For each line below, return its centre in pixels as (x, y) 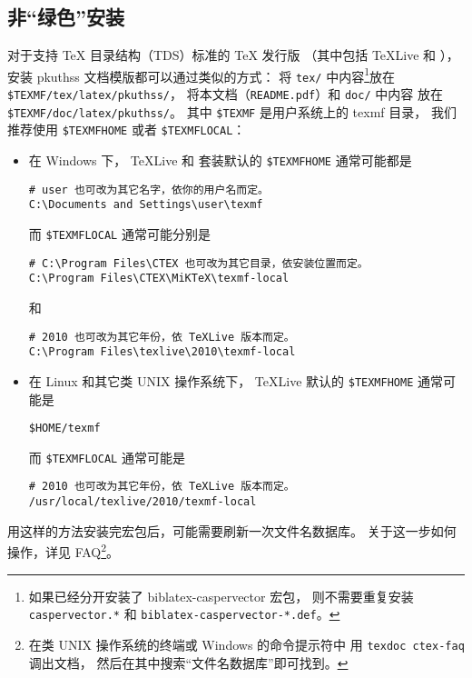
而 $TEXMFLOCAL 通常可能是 (107, 457)
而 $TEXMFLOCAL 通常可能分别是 (119, 234)
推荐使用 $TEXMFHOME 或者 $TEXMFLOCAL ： (127, 130)
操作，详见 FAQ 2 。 (64, 551)
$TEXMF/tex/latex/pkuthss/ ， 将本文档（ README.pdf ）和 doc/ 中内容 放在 (225, 94)
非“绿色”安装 (66, 17)
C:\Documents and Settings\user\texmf (146, 205)
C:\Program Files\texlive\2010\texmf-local (162, 352)
